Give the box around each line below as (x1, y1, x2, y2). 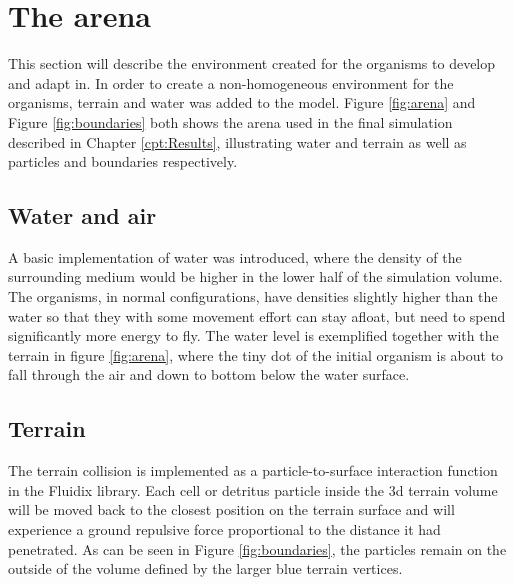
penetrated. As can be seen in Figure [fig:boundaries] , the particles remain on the (8, 538, 507, 559)
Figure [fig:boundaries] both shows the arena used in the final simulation (8, 111, 453, 132)
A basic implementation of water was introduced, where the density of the (8, 246, 462, 267)
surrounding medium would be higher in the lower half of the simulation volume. (8, 266, 503, 287)
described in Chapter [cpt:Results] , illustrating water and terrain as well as (8, 131, 467, 152)
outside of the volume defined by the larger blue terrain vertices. (8, 558, 403, 579)
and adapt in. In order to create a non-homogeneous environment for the (8, 72, 454, 93)
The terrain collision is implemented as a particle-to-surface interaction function (8, 460, 498, 481)
